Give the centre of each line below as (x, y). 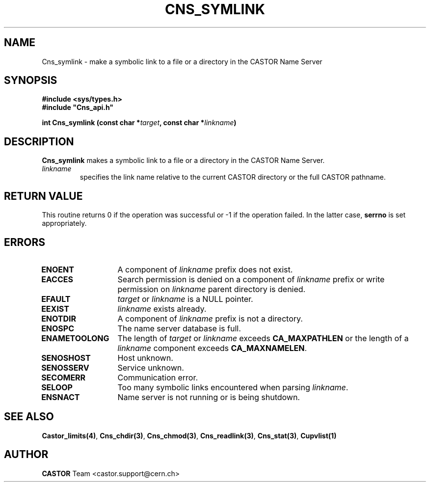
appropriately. (64, 223)
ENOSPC (58, 328)
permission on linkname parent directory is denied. (212, 289)
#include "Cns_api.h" (78, 108)
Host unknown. (145, 358)
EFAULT (56, 299)
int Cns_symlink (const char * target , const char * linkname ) (139, 123)
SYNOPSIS (31, 81)
